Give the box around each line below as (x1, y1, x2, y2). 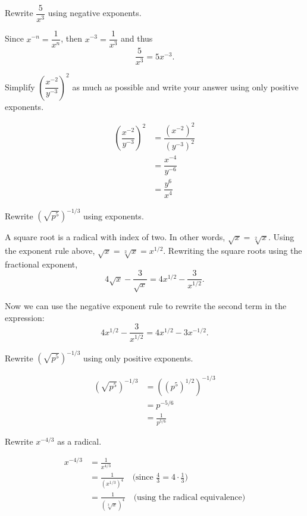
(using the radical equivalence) (133, 493, 246, 502)
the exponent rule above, (5, 244, 95, 256)
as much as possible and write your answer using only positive (72, 80, 299, 93)
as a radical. (57, 435, 102, 447)
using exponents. (83, 209, 144, 222)
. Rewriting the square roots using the (163, 244, 302, 256)
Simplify (5, 80, 35, 93)
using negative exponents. (48, 7, 142, 19)
